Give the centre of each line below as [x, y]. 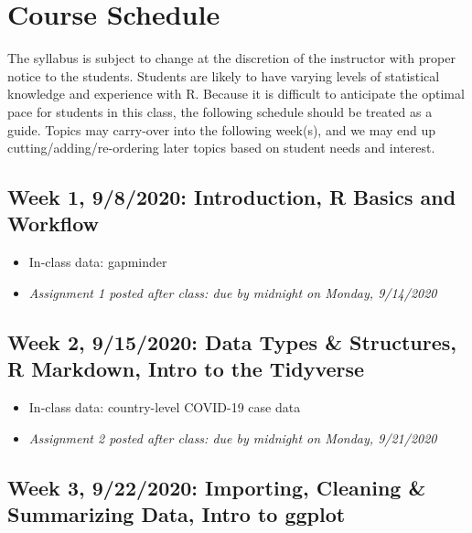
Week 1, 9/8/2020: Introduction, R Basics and [232, 197]
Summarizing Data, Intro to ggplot [177, 514]
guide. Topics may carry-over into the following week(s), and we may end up [222, 129]
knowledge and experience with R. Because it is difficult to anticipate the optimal [236, 94]
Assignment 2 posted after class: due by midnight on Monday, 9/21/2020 [233, 437]
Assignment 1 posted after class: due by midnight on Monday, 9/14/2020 [233, 292]
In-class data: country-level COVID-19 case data [165, 407]
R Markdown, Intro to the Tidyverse [186, 369]
